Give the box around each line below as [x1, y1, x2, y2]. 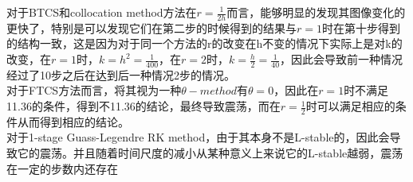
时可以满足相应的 [305, 98, 395, 114]
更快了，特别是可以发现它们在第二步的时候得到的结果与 [6, 19, 297, 36]
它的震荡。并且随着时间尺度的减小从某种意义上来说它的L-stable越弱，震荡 [17, 145, 403, 161]
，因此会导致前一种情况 [280, 51, 403, 68]
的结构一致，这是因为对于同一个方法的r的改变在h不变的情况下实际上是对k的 [6, 35, 403, 52]
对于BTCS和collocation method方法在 [6, 4, 197, 20]
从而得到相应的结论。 [17, 113, 129, 130]
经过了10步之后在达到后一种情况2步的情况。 [6, 66, 235, 83]
